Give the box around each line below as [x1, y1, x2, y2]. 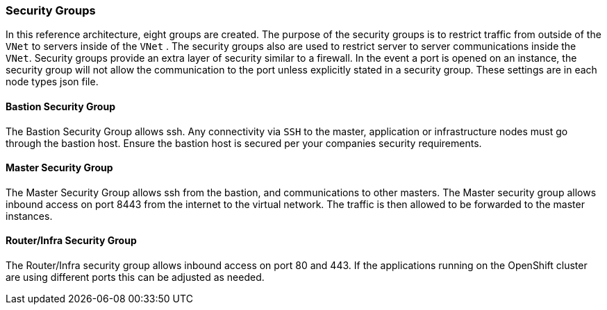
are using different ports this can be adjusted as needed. [6, 271, 265, 284]
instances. [6, 209, 53, 222]
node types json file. [6, 76, 99, 88]
